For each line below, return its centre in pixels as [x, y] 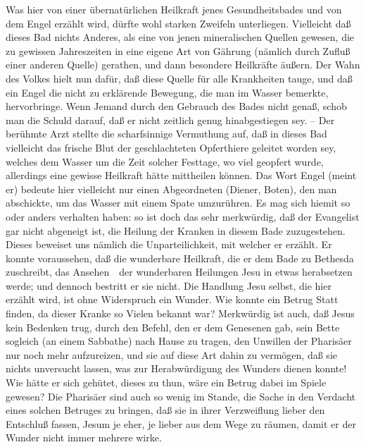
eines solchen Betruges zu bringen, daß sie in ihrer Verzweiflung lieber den [165, 410]
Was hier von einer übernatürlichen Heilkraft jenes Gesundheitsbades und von [174, 9]
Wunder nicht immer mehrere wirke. [84, 437]
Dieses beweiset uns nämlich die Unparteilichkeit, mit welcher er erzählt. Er [169, 244]
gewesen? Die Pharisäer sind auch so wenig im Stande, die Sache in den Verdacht [181, 396]
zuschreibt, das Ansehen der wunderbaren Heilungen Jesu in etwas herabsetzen [179, 272]
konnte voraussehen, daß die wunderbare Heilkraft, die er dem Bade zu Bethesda [180, 258]
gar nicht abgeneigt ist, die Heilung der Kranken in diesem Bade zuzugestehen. [176, 230]
